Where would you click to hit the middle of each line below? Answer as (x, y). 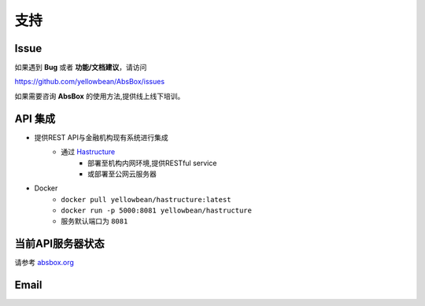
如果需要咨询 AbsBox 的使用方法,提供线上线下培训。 (100, 96)
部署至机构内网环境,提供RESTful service (152, 163)
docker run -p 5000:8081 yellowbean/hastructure (156, 211)
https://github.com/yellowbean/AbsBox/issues (90, 82)
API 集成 (35, 118)
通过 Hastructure (88, 152)
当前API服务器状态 (60, 244)
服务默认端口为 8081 (94, 221)
